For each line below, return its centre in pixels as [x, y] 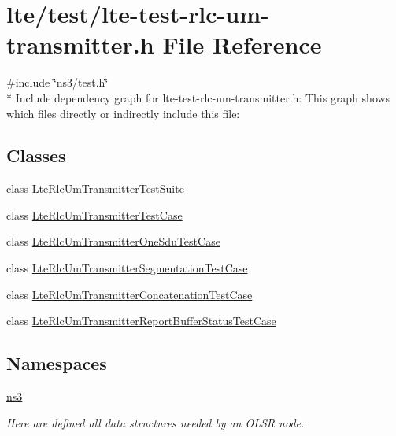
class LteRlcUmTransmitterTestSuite [95, 188]
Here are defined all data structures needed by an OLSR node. [155, 422]
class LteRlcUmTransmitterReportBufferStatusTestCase [141, 321]
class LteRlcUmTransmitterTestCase [94, 214]
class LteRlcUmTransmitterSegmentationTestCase [127, 268]
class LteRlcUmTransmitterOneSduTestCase [113, 241]
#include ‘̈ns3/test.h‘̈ [57, 82]
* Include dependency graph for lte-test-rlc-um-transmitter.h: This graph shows [198, 97]
